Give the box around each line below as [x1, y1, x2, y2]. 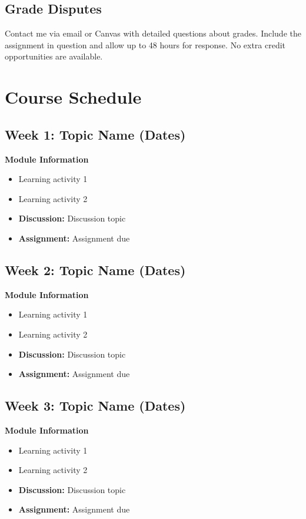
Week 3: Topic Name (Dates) [5, 396, 186, 415]
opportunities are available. [5, 50, 103, 62]
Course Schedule [5, 85, 142, 109]
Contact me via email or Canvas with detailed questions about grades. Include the [5, 27, 301, 39]
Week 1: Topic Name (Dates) [5, 125, 186, 143]
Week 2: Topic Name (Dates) [5, 260, 186, 279]
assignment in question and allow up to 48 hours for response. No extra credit [5, 38, 286, 51]
